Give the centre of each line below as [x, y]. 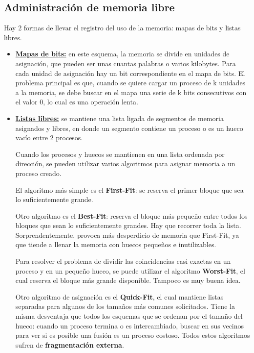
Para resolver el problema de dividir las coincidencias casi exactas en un [123, 261]
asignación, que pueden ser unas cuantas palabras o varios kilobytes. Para [126, 63]
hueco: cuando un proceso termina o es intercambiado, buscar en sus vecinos [130, 325]
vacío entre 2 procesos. [49, 138]
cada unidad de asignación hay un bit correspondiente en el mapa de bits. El [130, 73]
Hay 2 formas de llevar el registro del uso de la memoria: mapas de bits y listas [122, 28]
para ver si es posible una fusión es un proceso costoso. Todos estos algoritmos [133, 335]
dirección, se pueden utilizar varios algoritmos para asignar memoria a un [125, 164]
